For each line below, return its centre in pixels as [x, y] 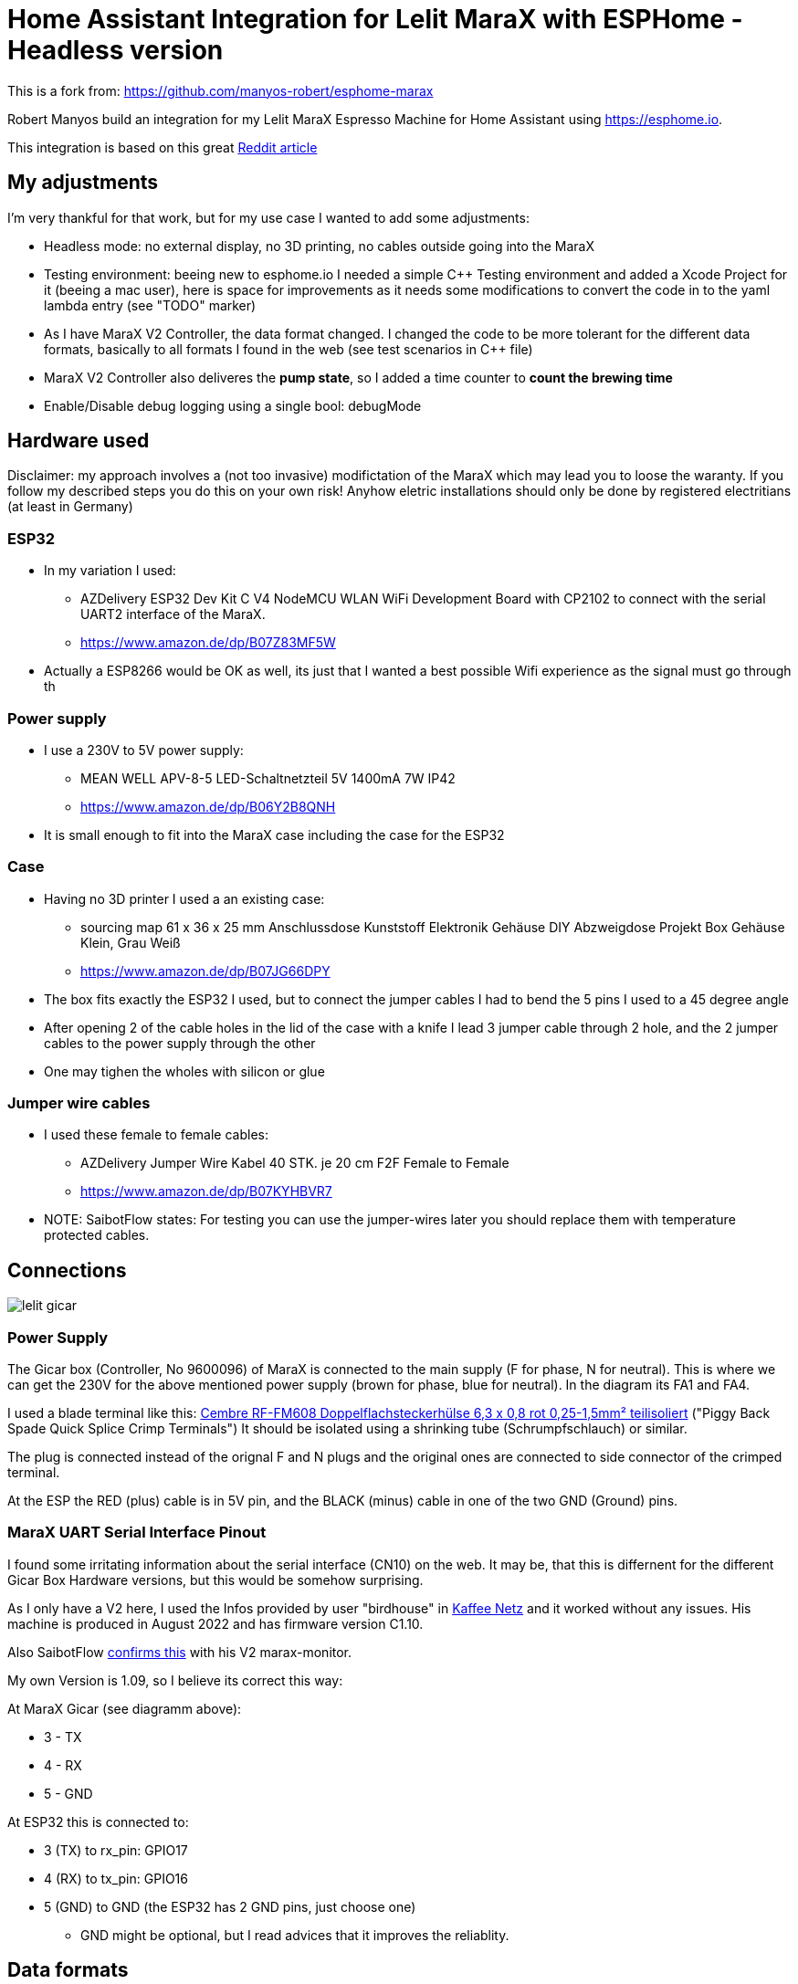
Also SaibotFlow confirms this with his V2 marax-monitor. [180, 1652]
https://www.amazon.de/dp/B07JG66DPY [205, 971]
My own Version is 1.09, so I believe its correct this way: [175, 1680]
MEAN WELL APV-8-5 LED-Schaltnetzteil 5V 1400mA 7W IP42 [268, 778]
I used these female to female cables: [156, 1135]
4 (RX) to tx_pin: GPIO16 [116, 1878]
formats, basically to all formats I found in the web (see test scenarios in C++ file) [289, 349]
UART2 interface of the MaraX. [173, 614]
